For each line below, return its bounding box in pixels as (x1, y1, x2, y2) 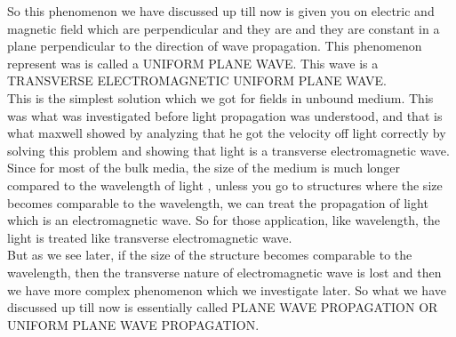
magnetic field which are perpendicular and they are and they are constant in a (7, 19, 440, 37)
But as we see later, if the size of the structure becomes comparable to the (7, 245, 412, 264)
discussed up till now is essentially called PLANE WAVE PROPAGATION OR (7, 298, 438, 317)
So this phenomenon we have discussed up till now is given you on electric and (7, 2, 435, 20)
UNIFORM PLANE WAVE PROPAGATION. (7, 315, 260, 333)
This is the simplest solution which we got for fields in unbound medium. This (7, 88, 434, 107)
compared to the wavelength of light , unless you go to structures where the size (7, 175, 443, 194)
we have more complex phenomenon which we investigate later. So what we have (7, 280, 446, 299)
